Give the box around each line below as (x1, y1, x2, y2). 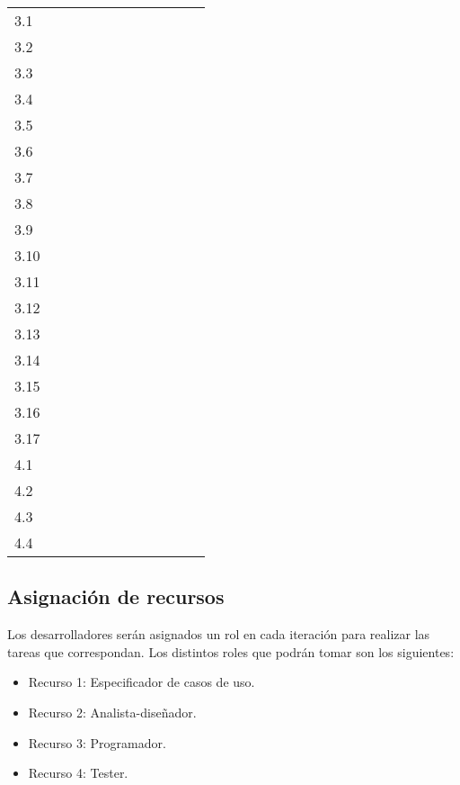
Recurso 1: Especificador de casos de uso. (28, 672, 255, 691)
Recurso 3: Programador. (28, 733, 166, 752)
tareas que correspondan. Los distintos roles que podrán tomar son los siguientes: (7, 642, 455, 661)
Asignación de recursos (7, 582, 225, 610)
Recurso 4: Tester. (28, 763, 128, 782)
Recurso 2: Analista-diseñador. (28, 702, 197, 721)
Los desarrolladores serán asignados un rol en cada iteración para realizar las (7, 625, 430, 644)
